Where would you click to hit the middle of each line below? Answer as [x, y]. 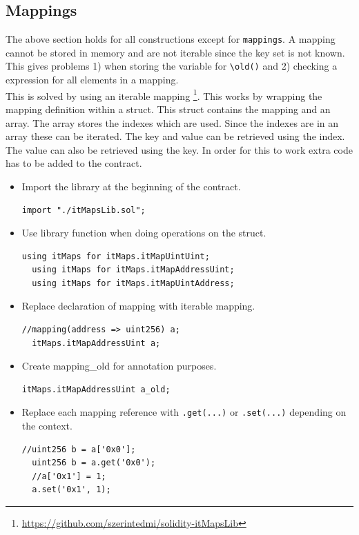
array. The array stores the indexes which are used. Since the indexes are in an [172, 122]
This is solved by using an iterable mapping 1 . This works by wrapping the [164, 94]
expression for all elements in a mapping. [92, 80]
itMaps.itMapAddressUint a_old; [96, 389]
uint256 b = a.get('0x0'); [94, 463]
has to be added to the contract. [74, 163]
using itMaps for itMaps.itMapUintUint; [116, 256]
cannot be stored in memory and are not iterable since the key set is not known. [175, 52]
